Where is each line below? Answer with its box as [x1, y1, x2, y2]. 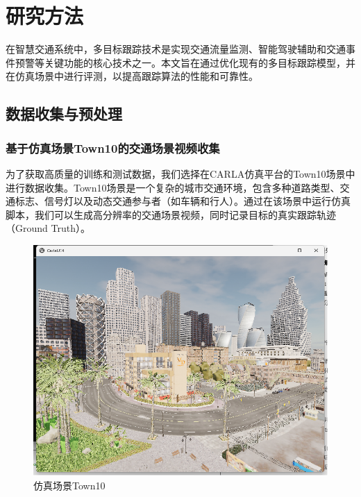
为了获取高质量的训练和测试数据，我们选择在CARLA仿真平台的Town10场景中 [6, 166, 355, 180]
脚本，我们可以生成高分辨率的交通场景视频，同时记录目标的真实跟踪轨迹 [6, 207, 336, 221]
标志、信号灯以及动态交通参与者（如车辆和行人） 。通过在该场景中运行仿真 [15, 194, 351, 208]
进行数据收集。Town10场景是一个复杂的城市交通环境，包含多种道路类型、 [6, 180, 340, 194]
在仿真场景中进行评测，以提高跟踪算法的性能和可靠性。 [6, 69, 258, 83]
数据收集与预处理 [6, 103, 122, 124]
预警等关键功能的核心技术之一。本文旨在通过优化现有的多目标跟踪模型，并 [15, 55, 355, 69]
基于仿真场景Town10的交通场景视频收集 [6, 139, 220, 156]
